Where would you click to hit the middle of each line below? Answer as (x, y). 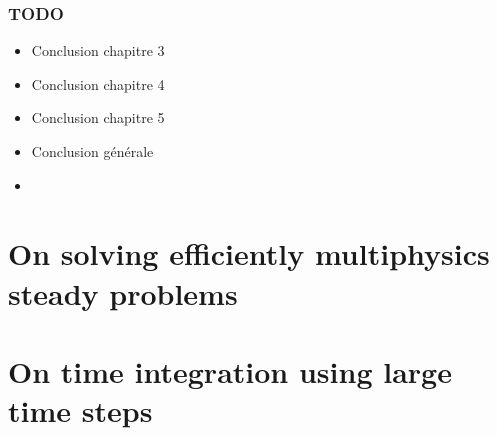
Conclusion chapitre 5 (98, 117)
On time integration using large (230, 370)
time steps (80, 410)
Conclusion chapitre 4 (98, 83)
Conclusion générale (92, 151)
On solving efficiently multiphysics (249, 253)
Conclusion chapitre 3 (98, 50)
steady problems (123, 292)
